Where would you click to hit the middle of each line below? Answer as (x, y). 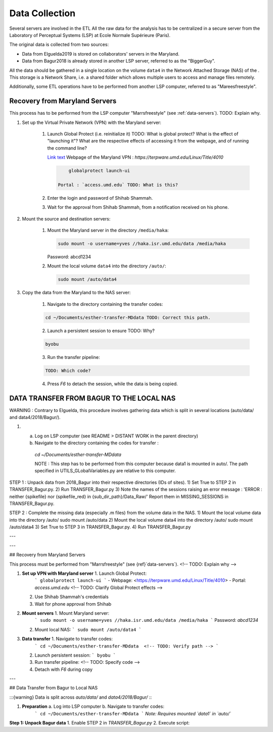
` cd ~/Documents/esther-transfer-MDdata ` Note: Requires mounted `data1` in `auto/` (133, 713)
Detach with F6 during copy (64, 669)
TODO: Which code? (68, 371)
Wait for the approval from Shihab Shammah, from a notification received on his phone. (138, 207)
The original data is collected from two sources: (59, 44)
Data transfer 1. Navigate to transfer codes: (67, 639)
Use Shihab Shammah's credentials (72, 597)
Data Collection (42, 13)
